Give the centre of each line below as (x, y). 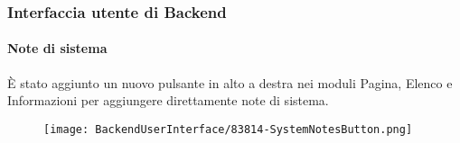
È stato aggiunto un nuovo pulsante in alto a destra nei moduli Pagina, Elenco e (230, 82)
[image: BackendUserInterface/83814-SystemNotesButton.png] (228, 129)
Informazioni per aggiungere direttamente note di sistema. (168, 100)
